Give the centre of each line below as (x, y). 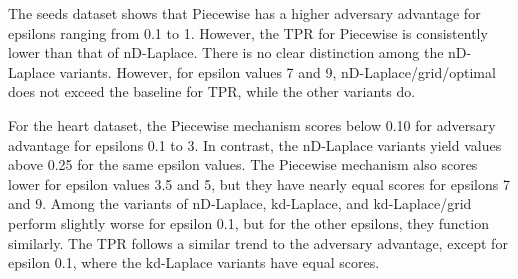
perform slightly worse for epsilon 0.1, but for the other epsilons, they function (248, 222)
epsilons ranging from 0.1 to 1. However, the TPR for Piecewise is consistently (248, 32)
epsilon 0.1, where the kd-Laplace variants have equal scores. (194, 262)
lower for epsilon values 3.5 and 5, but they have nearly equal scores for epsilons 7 (259, 183)
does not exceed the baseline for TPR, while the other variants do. (212, 91)
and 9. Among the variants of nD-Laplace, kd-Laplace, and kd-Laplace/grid (240, 203)
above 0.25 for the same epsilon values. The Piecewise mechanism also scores (243, 164)
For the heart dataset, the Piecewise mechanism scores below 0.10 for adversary (252, 124)
